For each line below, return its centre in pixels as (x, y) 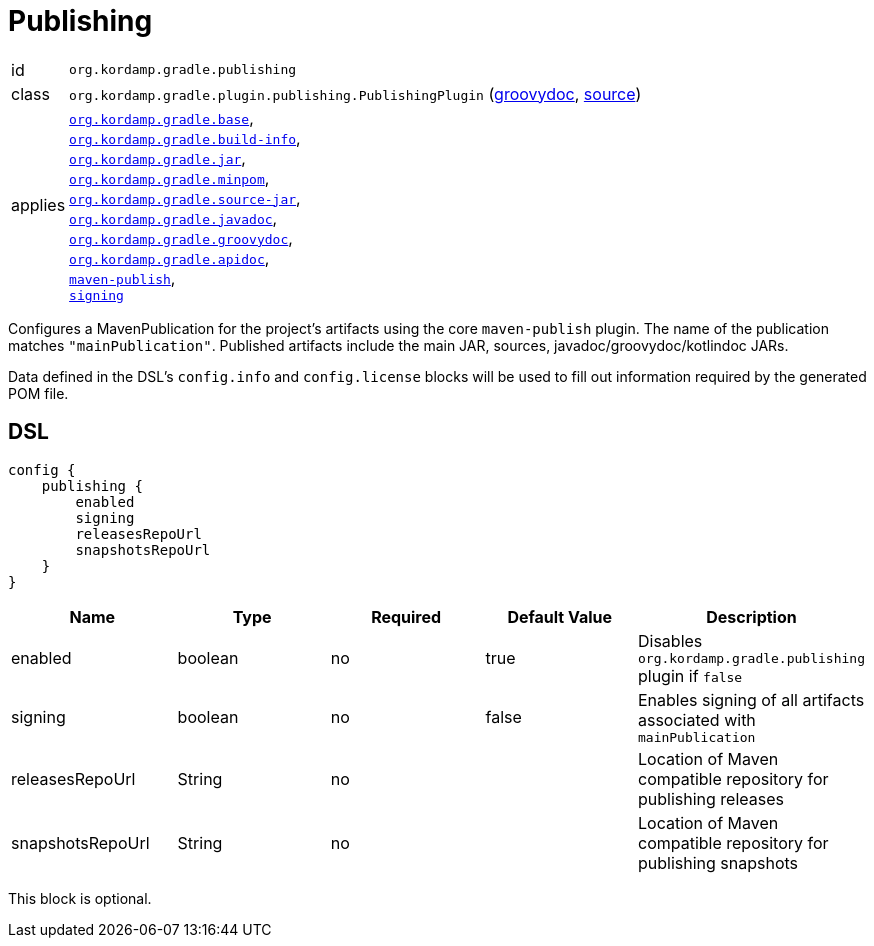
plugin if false (690, 675)
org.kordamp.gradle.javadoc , (173, 217)
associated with (696, 719)
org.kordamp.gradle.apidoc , (169, 257)
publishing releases (710, 798)
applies (38, 205)
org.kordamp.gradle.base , (161, 117)
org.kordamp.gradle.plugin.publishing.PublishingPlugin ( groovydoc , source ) (355, 93)
